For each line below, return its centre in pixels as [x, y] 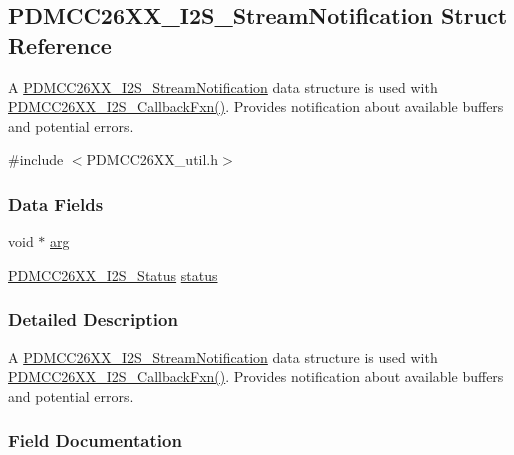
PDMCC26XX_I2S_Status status [113, 274]
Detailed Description [93, 319]
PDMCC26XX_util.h [152, 159]
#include [36, 159]
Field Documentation [95, 440]
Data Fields [56, 203]
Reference [60, 44]
